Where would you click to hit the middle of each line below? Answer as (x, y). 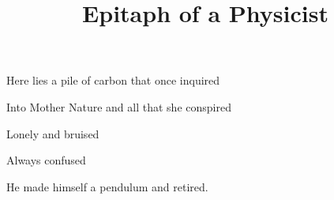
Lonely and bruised (53, 133)
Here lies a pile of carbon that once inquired (113, 80)
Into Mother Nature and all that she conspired (119, 106)
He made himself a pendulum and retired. (107, 186)
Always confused (46, 160)
